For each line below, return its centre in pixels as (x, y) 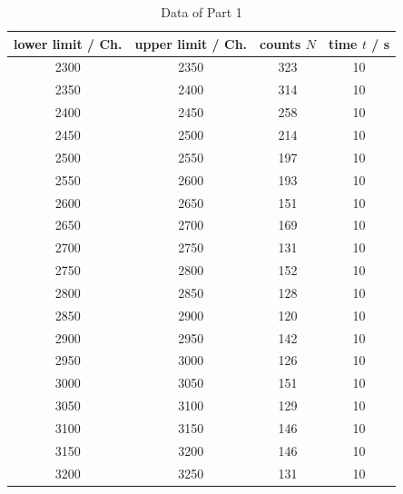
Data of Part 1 (201, 12)
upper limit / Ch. (191, 43)
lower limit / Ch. (68, 43)
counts (280, 43)
